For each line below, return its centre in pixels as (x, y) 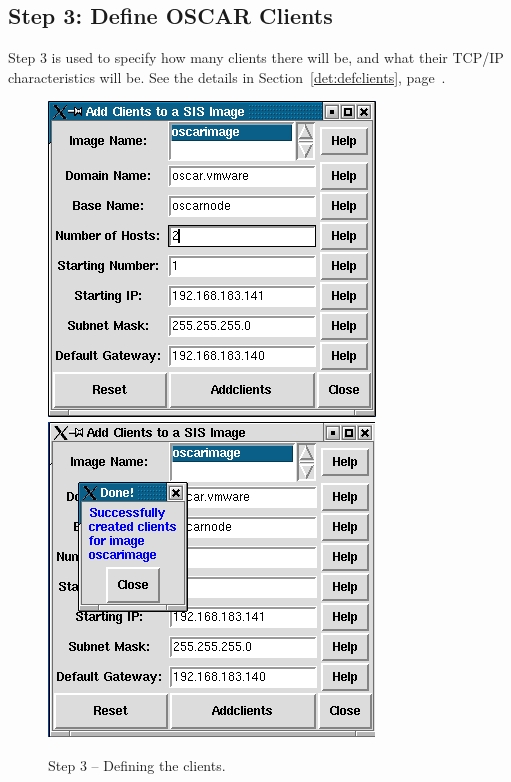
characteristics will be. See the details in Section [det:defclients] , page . (227, 76)
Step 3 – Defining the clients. (137, 764)
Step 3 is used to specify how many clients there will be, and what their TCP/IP (256, 57)
